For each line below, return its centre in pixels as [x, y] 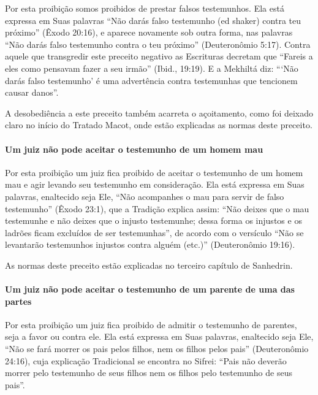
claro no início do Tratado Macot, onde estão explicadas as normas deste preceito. [159, 125]
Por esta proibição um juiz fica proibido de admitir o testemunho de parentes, [151, 324]
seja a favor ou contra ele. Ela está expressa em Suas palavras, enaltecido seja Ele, [159, 336]
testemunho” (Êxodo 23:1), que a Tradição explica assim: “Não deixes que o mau [157, 208]
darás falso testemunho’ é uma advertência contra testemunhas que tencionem [151, 80]
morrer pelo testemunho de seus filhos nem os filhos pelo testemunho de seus [149, 373]
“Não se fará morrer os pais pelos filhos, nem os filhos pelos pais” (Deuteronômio [157, 349]
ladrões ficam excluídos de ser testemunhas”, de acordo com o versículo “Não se [154, 232]
